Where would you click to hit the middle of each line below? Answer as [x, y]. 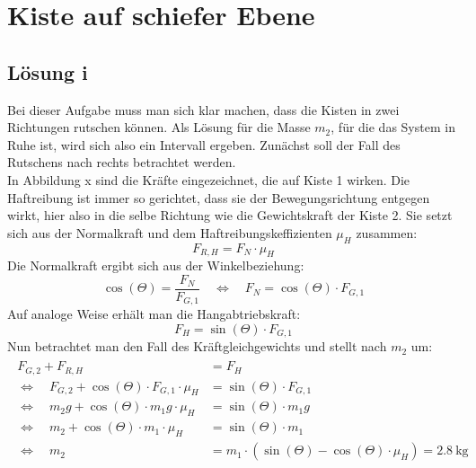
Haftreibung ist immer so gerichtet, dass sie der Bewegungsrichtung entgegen [219, 197]
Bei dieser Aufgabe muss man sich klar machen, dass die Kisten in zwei [203, 109]
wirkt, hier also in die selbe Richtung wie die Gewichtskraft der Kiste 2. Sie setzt [230, 215]
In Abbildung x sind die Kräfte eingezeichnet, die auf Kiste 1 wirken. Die [209, 179]
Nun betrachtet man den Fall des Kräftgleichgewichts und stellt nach [197, 346]
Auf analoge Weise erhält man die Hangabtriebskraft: [154, 314]
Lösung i [48, 71]
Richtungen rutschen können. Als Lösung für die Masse [159, 127]
